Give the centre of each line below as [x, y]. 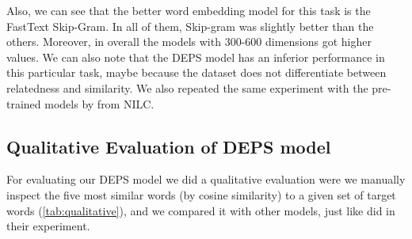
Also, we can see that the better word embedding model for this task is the [189, 10]
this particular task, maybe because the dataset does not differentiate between [196, 72]
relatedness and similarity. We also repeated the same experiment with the [187, 87]
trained [24, 103]
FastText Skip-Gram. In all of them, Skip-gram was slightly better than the [190, 26]
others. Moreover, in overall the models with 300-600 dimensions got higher [189, 42]
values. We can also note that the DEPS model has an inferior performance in [196, 57]
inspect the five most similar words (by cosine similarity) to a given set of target [201, 194]
